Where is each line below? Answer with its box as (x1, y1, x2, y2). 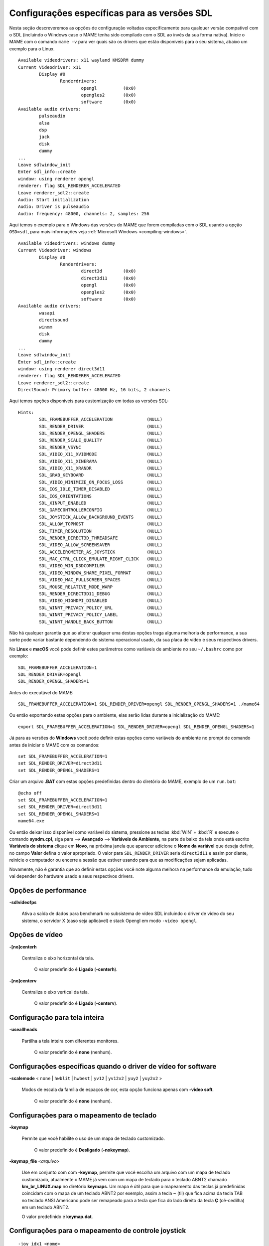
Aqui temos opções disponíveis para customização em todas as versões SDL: (9, 398, 169, 404)
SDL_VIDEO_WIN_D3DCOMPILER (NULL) (39, 563, 163, 569)
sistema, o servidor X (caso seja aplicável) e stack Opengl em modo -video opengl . (21, 918, 198, 924)
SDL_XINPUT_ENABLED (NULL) (39, 500, 163, 506)
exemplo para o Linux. (9, 45, 55, 52)
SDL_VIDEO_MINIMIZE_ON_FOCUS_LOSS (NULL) (39, 479, 163, 485)
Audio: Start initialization (18, 197, 89, 202)
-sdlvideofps (9, 899, 37, 905)
